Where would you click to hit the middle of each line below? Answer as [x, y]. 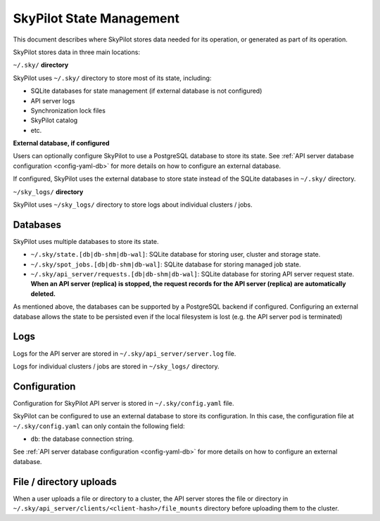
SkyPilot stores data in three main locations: [77, 52]
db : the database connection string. [82, 439]
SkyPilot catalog [54, 120]
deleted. [43, 294]
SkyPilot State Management [96, 18]
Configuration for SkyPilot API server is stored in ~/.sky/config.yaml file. [124, 403]
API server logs [53, 101]
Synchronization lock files [68, 110]
